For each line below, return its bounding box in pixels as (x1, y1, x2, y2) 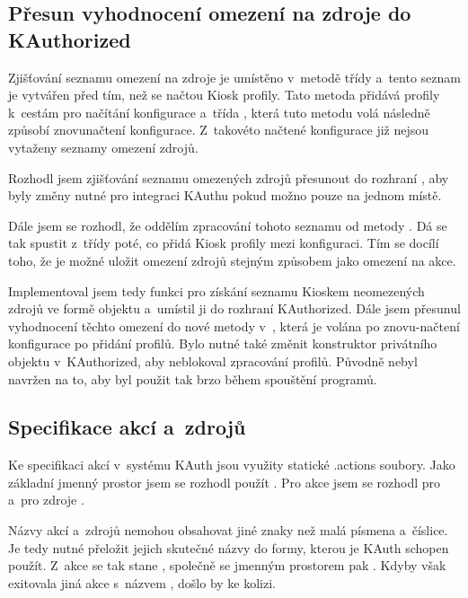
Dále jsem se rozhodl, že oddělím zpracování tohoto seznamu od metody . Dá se (8, 215, 447, 234)
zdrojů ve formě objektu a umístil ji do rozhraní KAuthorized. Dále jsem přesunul (8, 299, 461, 318)
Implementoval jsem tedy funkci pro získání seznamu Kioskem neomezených (8, 281, 425, 300)
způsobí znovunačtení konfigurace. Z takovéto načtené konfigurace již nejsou (8, 120, 429, 139)
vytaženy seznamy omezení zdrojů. (8, 137, 199, 156)
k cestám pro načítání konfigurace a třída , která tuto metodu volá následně (8, 102, 430, 121)
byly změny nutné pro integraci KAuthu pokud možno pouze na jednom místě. (8, 186, 442, 205)
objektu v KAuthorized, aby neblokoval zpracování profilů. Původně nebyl (8, 351, 418, 370)
